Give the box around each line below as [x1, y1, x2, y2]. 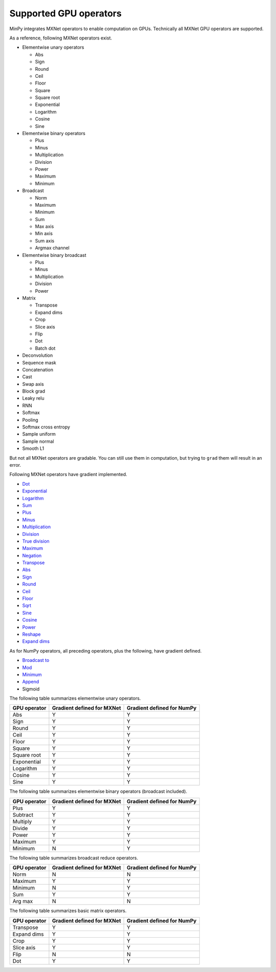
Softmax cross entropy [22, 424, 71, 430]
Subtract [12, 811, 33, 818]
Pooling [22, 417, 38, 423]
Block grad [22, 388, 45, 394]
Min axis [35, 230, 53, 236]
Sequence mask [22, 359, 56, 365]
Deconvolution [22, 352, 53, 358]
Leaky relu [22, 395, 44, 401]
